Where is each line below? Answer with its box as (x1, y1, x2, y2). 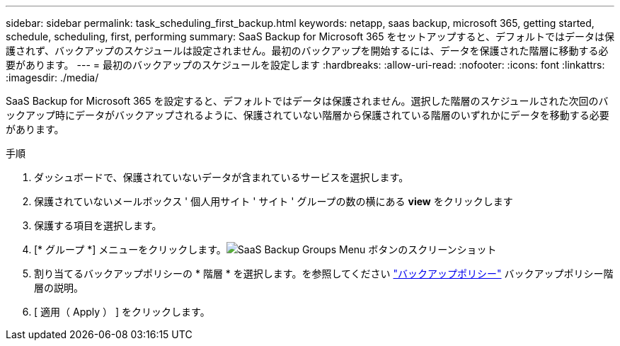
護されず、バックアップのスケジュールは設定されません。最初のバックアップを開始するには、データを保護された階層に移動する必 (6, 45, 609, 57)
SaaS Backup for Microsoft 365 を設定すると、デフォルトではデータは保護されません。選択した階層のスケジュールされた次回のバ (6, 95, 609, 107)
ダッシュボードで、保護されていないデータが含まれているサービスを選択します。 (34, 171, 409, 183)
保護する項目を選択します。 (34, 219, 162, 231)
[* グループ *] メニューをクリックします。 (34, 243, 226, 255)
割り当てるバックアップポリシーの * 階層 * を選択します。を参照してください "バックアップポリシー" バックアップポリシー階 (34, 267, 614, 279)
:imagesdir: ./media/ (6, 71, 99, 83)
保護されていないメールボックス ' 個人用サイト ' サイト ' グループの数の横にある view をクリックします (34, 195, 513, 207)
